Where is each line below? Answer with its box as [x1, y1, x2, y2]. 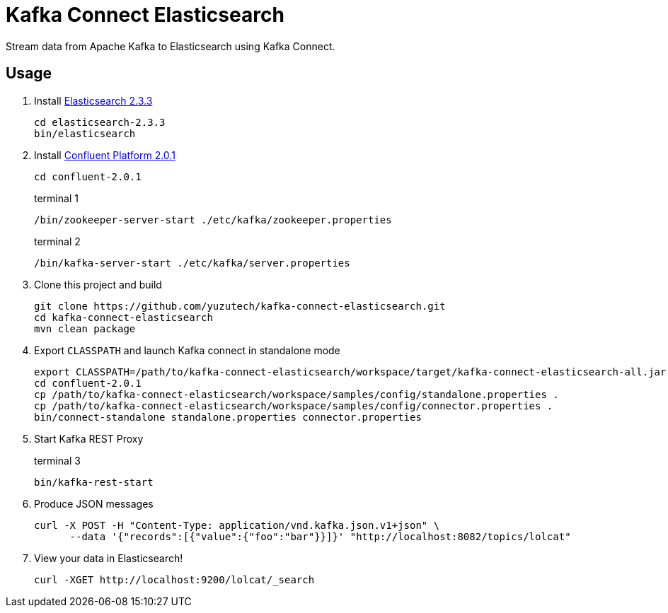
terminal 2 [34, 235, 81, 247]
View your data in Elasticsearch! [34, 551, 183, 564]
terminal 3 [34, 454, 81, 467]
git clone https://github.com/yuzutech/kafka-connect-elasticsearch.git [34, 300, 446, 312]
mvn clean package [34, 322, 136, 334]
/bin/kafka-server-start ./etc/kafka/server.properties [34, 257, 350, 269]
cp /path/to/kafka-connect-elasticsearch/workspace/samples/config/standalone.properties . [34, 388, 559, 400]
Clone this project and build [34, 278, 162, 291]
